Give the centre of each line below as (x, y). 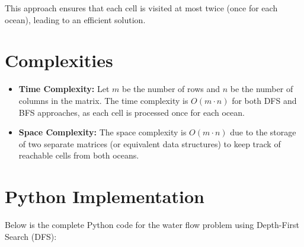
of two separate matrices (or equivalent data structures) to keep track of (150, 143)
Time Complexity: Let (64, 89)
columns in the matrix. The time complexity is (103, 100)
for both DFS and (264, 100)
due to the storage (263, 132)
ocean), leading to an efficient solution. (75, 19)
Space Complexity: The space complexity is (103, 132)
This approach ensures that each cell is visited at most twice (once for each (141, 8)
